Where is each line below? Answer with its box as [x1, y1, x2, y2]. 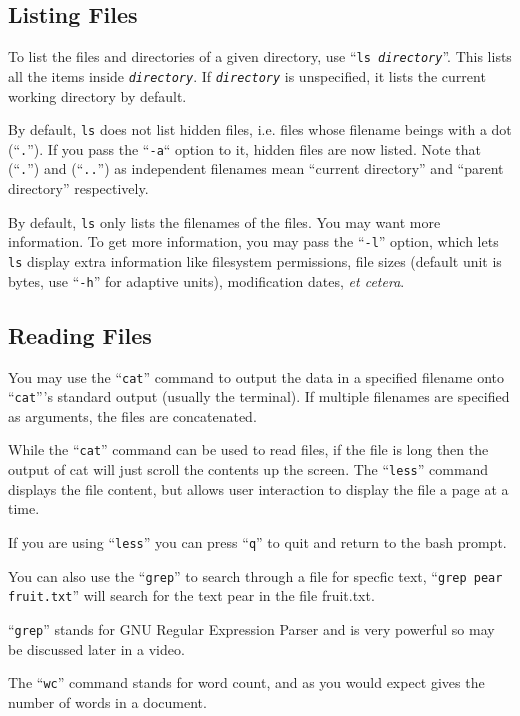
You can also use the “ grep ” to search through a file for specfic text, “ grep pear [8, 565, 503, 586]
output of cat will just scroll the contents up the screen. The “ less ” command [8, 459, 489, 480]
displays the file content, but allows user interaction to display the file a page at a [8, 478, 509, 499]
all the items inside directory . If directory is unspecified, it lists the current [8, 65, 486, 86]
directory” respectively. [8, 178, 149, 199]
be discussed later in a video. [8, 638, 185, 659]
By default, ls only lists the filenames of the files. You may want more [8, 211, 441, 232]
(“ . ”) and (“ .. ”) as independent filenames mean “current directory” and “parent [8, 158, 504, 179]
